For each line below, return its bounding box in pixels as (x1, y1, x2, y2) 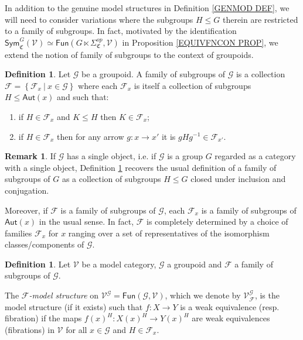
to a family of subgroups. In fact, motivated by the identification (5, 25, 237, 37)
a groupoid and (167, 257, 222, 270)
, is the (254, 289, 280, 301)
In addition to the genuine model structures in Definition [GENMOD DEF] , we (5, 2, 290, 13)
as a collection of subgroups (62, 173, 161, 185)
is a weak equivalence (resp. (180, 300, 280, 312)
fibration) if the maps (5, 312, 82, 324)
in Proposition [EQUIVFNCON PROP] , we (122, 36, 278, 48)
